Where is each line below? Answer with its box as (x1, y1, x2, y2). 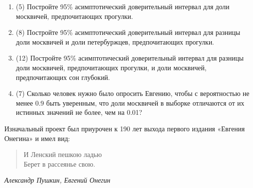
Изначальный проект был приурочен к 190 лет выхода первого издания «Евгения (4, 123, 245, 133)
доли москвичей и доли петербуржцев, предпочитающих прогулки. (16, 36, 215, 47)
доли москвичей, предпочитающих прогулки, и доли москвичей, (16, 62, 207, 72)
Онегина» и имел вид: (4, 133, 70, 143)
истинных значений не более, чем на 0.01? (16, 107, 143, 117)
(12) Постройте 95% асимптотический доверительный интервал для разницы (16, 53, 244, 63)
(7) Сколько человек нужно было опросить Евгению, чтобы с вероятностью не (16, 88, 250, 98)
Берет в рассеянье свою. (23, 158, 95, 169)
